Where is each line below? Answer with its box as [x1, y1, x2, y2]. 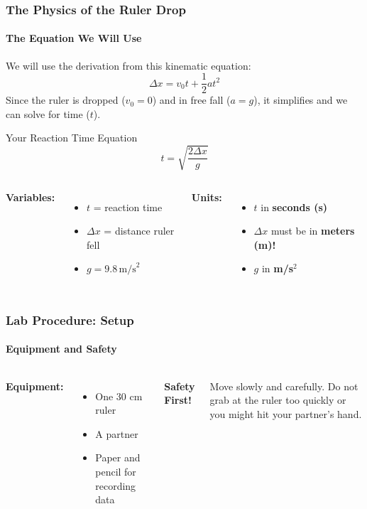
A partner [95, 426, 138, 441]
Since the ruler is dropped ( [6, 92, 126, 107]
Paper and [95, 450, 141, 465]
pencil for [95, 464, 136, 479]
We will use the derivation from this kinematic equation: [6, 58, 251, 73]
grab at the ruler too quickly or [209, 392, 346, 407]
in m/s [261, 261, 294, 276]
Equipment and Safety [6, 341, 117, 356]
